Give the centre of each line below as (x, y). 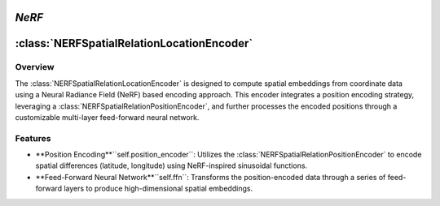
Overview (35, 67)
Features (33, 138)
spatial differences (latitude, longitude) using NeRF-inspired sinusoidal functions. (172, 165)
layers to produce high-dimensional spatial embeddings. (158, 189)
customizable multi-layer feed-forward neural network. (107, 117)
